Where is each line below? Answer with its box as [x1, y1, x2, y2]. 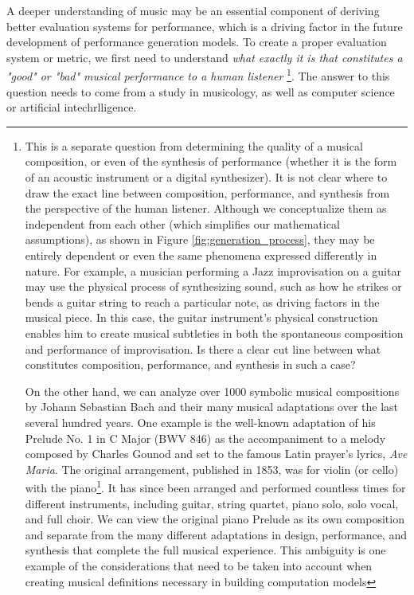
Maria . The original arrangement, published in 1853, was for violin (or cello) [25, 460, 399, 477]
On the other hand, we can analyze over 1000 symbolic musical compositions [25, 382, 400, 399]
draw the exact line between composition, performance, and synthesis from [25, 184, 390, 201]
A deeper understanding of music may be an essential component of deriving [6, 2, 380, 18]
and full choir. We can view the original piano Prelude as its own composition [25, 511, 404, 527]
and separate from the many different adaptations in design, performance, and [25, 526, 407, 542]
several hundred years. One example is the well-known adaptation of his [25, 413, 376, 430]
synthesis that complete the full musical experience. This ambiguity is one [25, 542, 386, 558]
